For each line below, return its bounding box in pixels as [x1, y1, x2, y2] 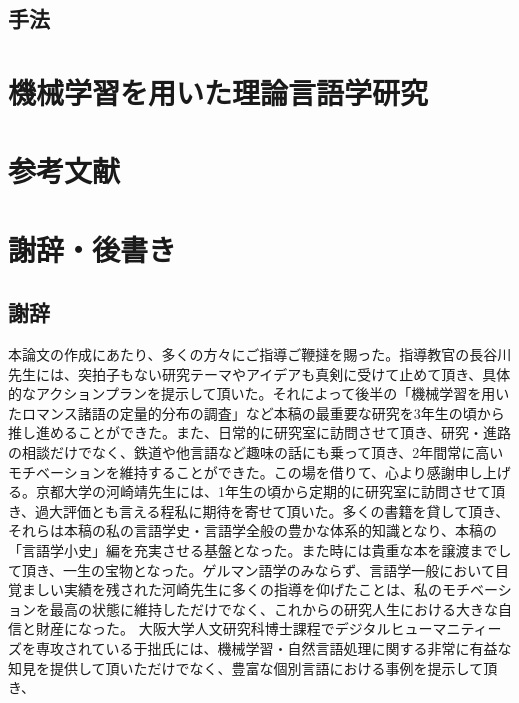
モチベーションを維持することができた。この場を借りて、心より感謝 [8, 461, 455, 482]
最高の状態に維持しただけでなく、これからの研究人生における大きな [49, 598, 498, 619]
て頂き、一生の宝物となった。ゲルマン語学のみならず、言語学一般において [8, 559, 495, 580]
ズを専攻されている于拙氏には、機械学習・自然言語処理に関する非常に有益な [8, 638, 512, 659]
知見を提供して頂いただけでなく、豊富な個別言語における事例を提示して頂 [8, 657, 498, 678]
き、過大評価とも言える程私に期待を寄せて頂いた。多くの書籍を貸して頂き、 [8, 500, 510, 521]
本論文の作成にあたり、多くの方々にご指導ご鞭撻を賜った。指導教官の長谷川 [8, 344, 512, 365]
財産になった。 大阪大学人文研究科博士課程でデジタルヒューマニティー [35, 618, 502, 639]
